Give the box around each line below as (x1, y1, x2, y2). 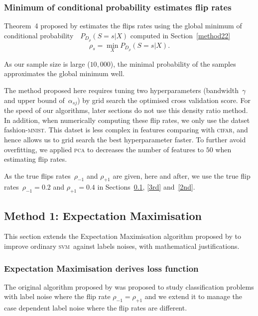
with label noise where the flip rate (4, 291, 111, 302)
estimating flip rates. (4, 154, 67, 164)
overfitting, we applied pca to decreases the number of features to (4, 144, 204, 154)
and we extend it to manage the (144, 291, 242, 302)
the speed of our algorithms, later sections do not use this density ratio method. (4, 105, 248, 115)
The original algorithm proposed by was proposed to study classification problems (4, 281, 254, 292)
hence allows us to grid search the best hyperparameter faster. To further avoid (4, 134, 246, 144)
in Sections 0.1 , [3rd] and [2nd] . (97, 182, 195, 192)
